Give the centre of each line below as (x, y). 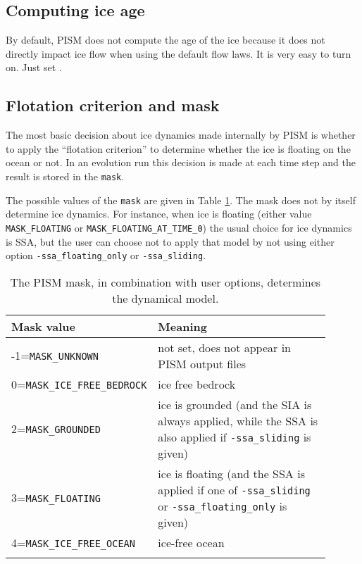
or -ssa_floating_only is (223, 506)
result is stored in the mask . (65, 176)
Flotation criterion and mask (113, 105)
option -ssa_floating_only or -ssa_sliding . (106, 255)
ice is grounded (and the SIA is (235, 404)
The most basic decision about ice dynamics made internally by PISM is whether (181, 135)
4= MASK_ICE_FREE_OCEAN (73, 542)
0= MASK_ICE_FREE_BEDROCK (79, 384)
